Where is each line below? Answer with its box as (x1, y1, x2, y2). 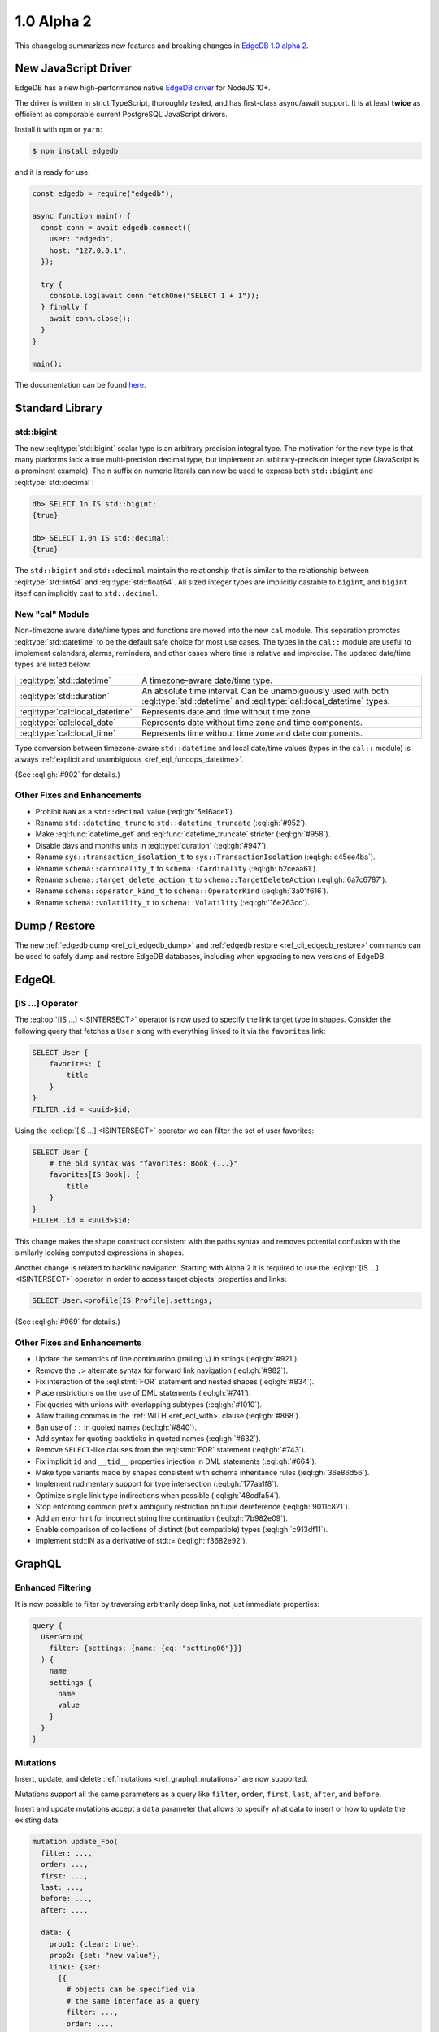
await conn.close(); (49, 314, 132, 323)
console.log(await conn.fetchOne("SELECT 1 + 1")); (49, 291, 260, 301)
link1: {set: (49, 1962, 102, 1971)
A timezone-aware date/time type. (141, 675, 272, 686)
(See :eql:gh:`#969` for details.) (15, 1317, 121, 1326)
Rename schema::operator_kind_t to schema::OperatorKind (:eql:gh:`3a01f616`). (35, 886, 329, 896)
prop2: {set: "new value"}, (49, 1951, 162, 1960)
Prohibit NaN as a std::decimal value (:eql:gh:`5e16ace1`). (35, 806, 235, 816)
